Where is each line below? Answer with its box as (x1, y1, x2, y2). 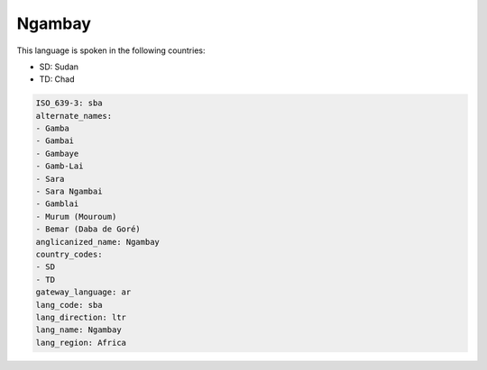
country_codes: (35, 249, 103, 259)
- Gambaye (35, 149, 79, 158)
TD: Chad (39, 74, 76, 85)
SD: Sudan (39, 61, 79, 72)
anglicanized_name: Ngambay (35, 237, 160, 247)
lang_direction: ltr (35, 311, 126, 322)
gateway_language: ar (35, 287, 132, 297)
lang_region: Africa (35, 338, 126, 347)
